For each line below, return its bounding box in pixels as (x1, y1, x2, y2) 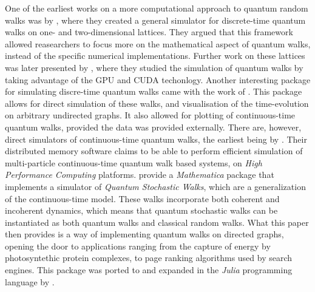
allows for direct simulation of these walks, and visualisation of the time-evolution (5, 97, 309, 109)
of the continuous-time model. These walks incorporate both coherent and (5, 192, 280, 205)
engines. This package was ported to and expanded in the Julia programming (5, 263, 293, 276)
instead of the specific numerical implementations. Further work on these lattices (5, 49, 305, 62)
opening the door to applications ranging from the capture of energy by (5, 239, 271, 252)
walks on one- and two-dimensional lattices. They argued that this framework (5, 25, 293, 38)
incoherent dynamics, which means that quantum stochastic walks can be (5, 204, 278, 217)
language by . (5, 275, 55, 288)
